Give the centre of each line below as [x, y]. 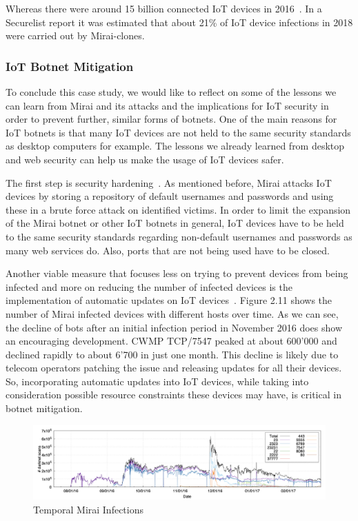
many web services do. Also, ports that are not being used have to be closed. [168, 250]
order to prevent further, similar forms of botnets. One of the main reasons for [171, 119]
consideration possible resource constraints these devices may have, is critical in [173, 395]
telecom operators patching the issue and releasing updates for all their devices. [174, 368]
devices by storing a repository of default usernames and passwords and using [170, 196]
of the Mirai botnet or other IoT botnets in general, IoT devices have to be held [175, 223]
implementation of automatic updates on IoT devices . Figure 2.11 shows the [169, 300]
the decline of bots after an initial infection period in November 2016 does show [174, 327]
